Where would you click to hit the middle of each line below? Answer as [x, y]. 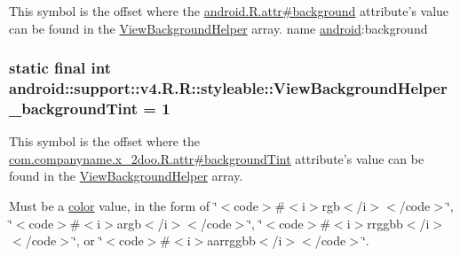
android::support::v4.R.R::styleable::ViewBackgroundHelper [228, 88]
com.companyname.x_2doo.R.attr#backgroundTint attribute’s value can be [217, 158]
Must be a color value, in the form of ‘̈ [113, 206]
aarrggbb [231, 240]
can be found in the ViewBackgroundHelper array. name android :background [218, 28]
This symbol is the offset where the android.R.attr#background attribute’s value [229, 11]
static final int [60, 68]
